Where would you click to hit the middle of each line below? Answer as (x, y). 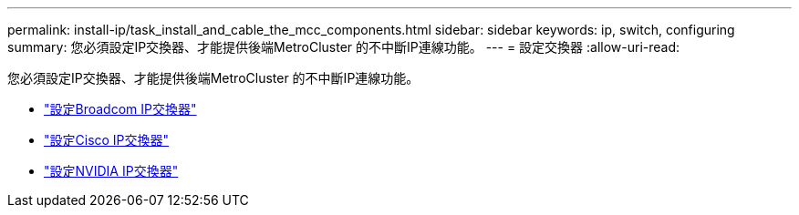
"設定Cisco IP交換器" (107, 140)
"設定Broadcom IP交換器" (120, 109)
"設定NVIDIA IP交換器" (111, 171)
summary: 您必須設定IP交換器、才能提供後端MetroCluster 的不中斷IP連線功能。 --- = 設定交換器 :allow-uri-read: (344, 47)
